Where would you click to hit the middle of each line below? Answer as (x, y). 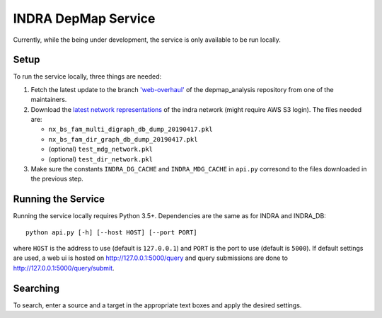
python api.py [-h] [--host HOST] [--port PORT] (111, 232)
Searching (36, 288)
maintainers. (49, 100)
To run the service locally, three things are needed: (87, 76)
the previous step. (57, 179)
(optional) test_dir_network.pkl (101, 159)
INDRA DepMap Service (84, 18)
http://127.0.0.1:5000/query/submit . (64, 268)
